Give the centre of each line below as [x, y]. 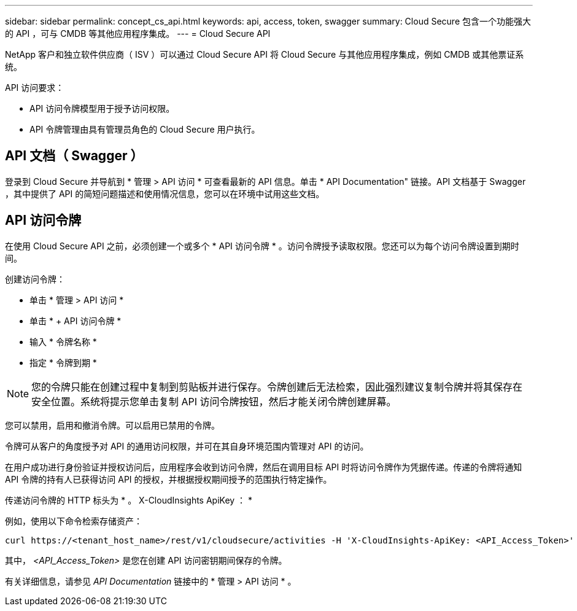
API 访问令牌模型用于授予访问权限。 [102, 108]
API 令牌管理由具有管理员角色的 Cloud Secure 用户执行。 [145, 129]
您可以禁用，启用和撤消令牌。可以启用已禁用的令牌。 [112, 425]
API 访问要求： [35, 88]
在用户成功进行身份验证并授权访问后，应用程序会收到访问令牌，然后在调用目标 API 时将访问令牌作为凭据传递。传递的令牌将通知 [264, 467]
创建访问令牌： [35, 279]
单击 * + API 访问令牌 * [76, 321]
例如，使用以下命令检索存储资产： [74, 521]
